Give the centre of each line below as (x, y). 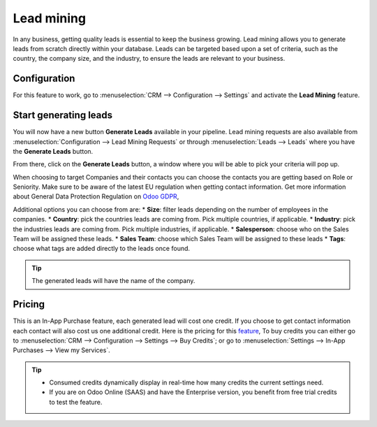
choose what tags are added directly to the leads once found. (102, 249)
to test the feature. (76, 402)
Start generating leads (63, 115)
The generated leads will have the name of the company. (113, 281)
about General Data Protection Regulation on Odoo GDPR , (96, 196)
